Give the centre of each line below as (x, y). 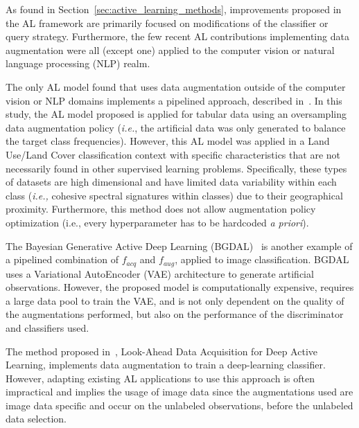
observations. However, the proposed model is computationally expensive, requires (180, 287)
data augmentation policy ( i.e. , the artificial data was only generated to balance (176, 127)
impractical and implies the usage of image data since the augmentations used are (179, 392)
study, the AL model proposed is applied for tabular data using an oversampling (176, 114)
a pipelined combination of (62, 259)
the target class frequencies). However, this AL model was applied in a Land (168, 141)
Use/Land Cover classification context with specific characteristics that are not (173, 154)
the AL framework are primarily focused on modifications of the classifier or (167, 23)
